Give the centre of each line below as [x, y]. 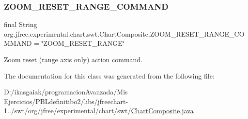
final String [21, 24]
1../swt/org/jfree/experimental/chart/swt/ [68, 111]
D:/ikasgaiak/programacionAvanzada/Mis [66, 92]
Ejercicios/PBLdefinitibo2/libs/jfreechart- [66, 101]
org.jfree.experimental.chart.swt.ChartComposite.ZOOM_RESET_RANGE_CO [124, 33]
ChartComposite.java [162, 111]
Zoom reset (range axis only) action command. [73, 59]
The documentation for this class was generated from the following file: [109, 75]
